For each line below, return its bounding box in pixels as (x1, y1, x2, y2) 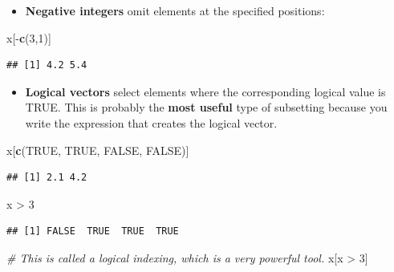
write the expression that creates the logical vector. (25, 114, 278, 131)
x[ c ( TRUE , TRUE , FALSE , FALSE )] (6, 141, 189, 158)
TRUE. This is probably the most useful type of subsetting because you (25, 99, 388, 116)
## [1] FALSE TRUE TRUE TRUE (6, 225, 179, 237)
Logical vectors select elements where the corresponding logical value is (25, 83, 386, 99)
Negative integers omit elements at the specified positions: (25, 2, 325, 18)
